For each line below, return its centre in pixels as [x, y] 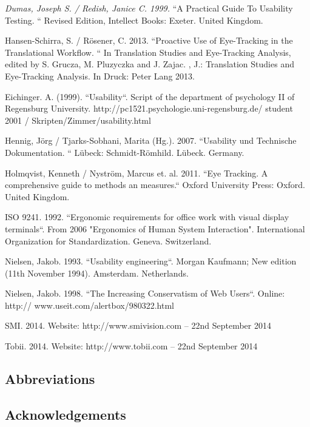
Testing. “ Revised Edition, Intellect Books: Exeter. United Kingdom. [134, 20]
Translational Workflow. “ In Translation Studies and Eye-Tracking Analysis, [148, 52]
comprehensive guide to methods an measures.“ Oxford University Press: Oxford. [155, 185]
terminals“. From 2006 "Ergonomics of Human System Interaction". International [155, 228]
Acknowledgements [66, 414]
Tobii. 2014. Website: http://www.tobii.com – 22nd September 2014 [131, 346]
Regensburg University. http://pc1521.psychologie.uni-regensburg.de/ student [149, 108]
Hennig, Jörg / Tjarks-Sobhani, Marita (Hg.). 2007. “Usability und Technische [151, 140]
